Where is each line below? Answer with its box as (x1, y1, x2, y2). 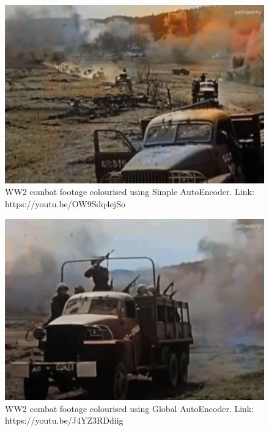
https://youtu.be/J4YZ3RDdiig (5, 414, 123, 427)
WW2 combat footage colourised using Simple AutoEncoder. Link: (5, 185, 254, 198)
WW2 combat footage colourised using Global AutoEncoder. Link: (5, 402, 254, 414)
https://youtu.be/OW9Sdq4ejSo (5, 197, 125, 210)
